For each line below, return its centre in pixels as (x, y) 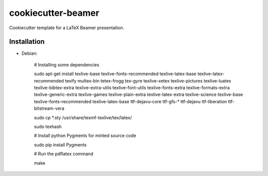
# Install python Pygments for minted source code (85, 135)
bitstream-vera (49, 108)
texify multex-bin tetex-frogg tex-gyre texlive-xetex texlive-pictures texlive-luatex (148, 81)
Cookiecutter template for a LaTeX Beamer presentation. (67, 28)
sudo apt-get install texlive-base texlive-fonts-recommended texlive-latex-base (115, 74)
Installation (27, 42)
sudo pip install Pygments (60, 145)
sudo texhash (48, 127)
